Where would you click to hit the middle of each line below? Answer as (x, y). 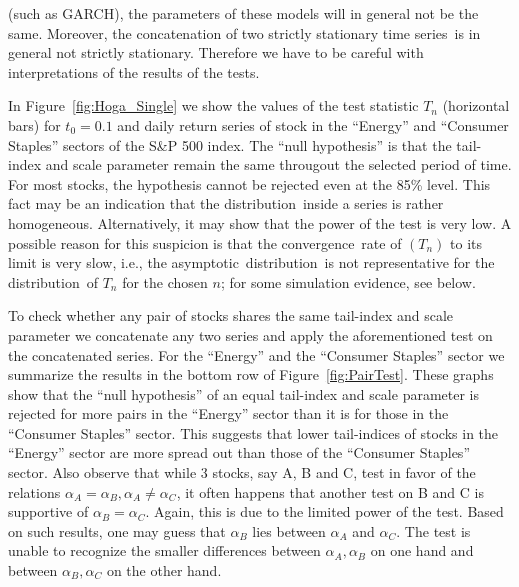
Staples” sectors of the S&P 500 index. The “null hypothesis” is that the (230, 144)
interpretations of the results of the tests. (134, 71)
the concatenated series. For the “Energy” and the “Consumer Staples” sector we (256, 354)
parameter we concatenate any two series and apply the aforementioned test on (250, 334)
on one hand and (422, 550)
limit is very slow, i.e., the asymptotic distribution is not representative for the (251, 262)
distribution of (53, 281)
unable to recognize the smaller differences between (164, 550)
